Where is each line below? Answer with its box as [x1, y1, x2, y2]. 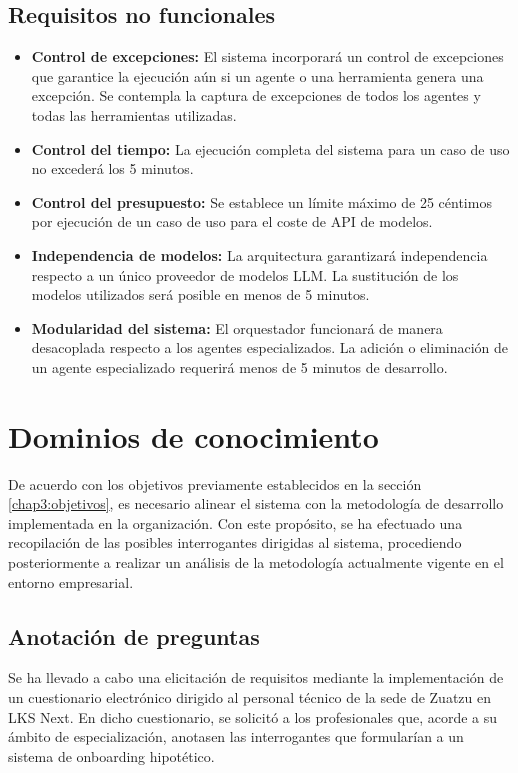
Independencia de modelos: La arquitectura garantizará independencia [31, 244, 488, 265]
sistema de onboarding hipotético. [8, 745, 215, 766]
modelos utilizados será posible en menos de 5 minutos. [31, 284, 370, 305]
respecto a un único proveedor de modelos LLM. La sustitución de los [31, 264, 459, 285]
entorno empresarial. [8, 571, 134, 592]
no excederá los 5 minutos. [31, 158, 194, 179]
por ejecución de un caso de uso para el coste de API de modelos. [31, 211, 433, 232]
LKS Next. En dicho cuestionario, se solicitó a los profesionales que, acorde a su [8, 706, 498, 727]
